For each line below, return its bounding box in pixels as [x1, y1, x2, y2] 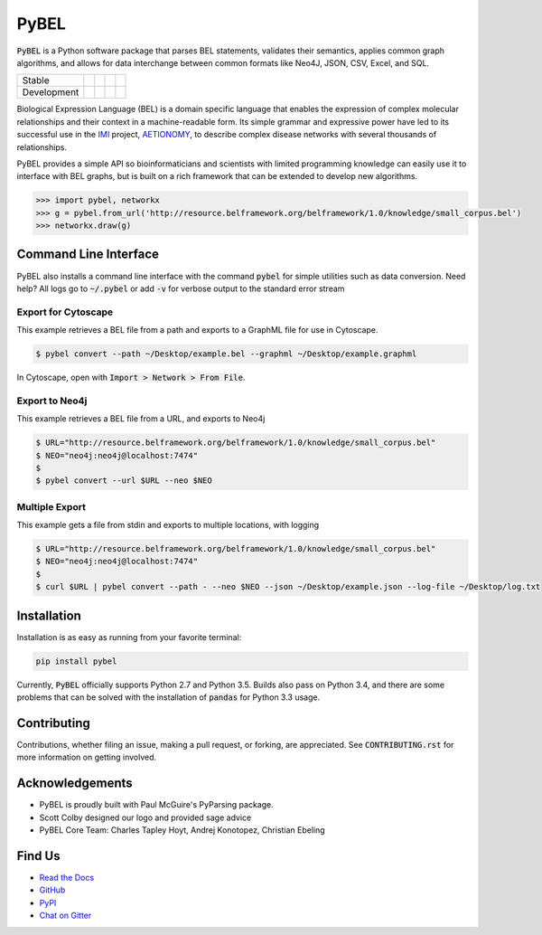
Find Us [16, 848, 61, 864]
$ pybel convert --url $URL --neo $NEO [35, 476, 212, 486]
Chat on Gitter [39, 910, 92, 921]
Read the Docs [39, 872, 95, 883]
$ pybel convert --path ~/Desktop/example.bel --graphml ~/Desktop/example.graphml [35, 349, 417, 359]
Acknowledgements [16, 776, 133, 791]
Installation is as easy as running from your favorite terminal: [16, 631, 242, 642]
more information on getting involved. [16, 751, 157, 763]
